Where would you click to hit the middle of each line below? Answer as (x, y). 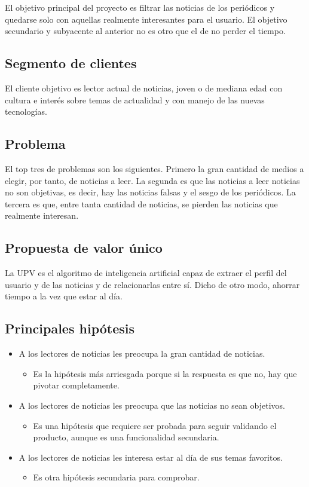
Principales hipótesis (70, 328)
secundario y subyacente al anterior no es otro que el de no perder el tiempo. (145, 31)
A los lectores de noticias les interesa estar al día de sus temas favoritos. (151, 457)
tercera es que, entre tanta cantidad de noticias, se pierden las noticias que (141, 203)
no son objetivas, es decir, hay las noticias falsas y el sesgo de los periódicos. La (150, 192)
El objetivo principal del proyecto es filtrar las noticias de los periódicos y (140, 7)
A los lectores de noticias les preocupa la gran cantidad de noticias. (142, 353)
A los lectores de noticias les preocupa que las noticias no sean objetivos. (152, 405)
